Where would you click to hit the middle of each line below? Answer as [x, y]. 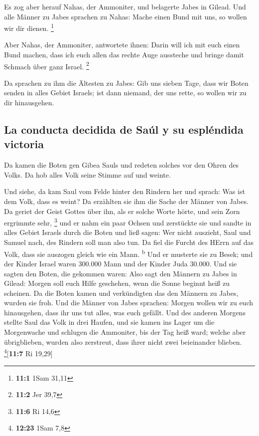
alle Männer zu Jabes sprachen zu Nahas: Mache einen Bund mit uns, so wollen [126, 16]
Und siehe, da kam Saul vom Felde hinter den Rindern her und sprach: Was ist [125, 191]
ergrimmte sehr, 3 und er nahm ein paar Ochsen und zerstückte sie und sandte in [128, 222]
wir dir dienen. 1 [29, 27]
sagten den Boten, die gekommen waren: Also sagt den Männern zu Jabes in [121, 273]
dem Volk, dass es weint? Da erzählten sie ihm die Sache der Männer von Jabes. [126, 201]
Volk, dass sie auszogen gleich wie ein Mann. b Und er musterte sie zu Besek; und [129, 253]
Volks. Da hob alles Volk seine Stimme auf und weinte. [87, 174]
